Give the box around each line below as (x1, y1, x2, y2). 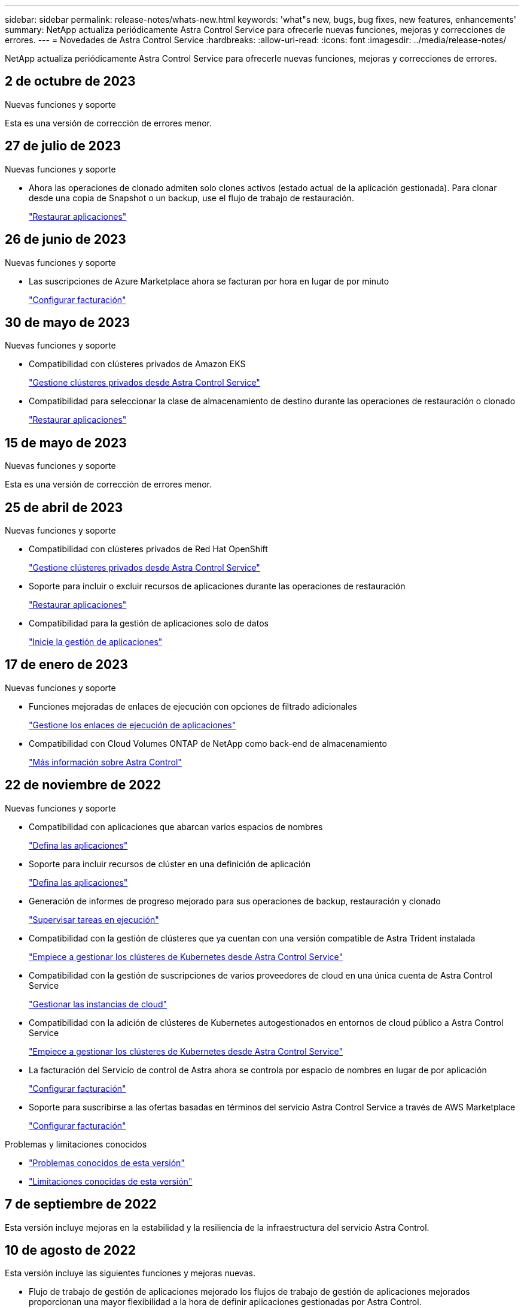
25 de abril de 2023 (5, 499, 123, 515)
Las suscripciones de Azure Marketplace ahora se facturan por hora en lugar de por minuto (29, 275, 389, 286)
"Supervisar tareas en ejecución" (29, 914, 159, 925)
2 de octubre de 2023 (5, 74, 136, 89)
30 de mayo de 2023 (5, 314, 130, 330)
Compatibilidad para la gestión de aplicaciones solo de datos (29, 618, 269, 629)
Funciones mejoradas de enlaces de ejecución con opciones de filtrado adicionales (29, 701, 357, 711)
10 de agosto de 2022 (5, 1243, 136, 1258)
